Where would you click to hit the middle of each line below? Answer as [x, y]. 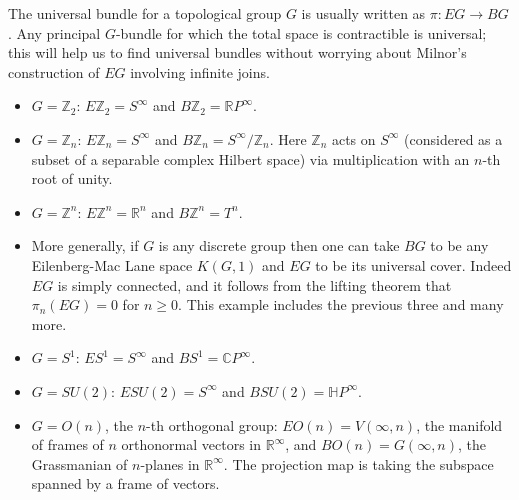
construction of [54, 71]
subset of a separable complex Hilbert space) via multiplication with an [250, 158]
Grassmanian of [79, 463]
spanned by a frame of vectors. [125, 483]
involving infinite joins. [200, 71]
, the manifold [459, 424]
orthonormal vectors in [191, 444]
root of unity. [72, 178]
